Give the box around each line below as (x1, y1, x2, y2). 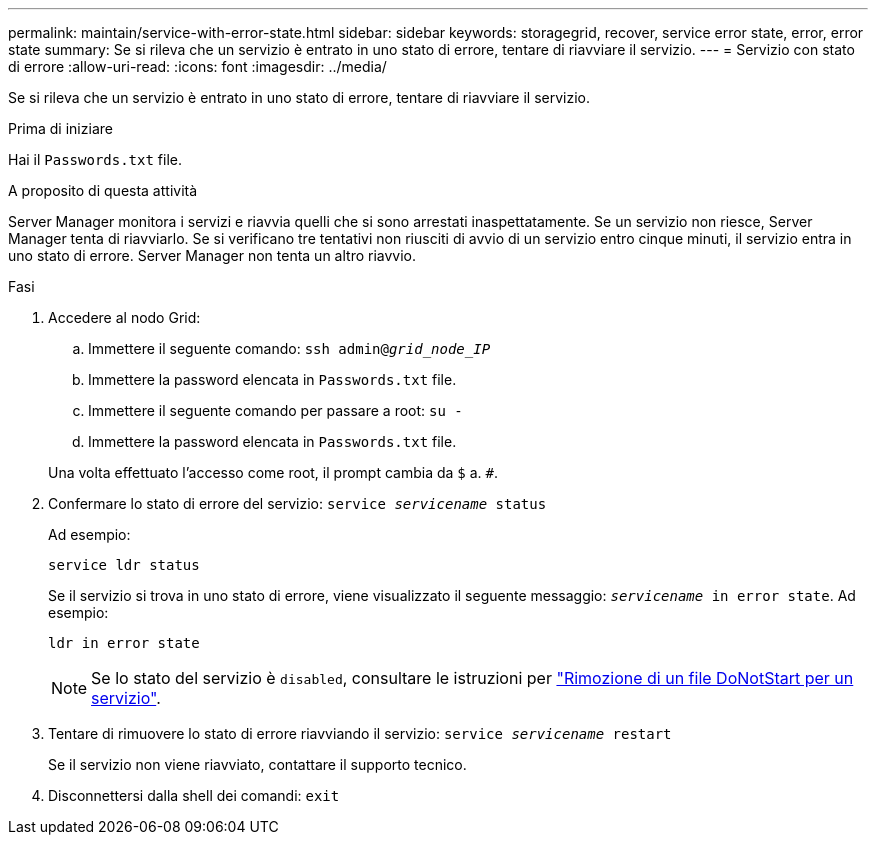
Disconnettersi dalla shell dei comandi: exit (48, 787, 340, 804)
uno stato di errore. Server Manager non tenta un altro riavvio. (8, 247, 417, 264)
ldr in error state (48, 635, 200, 651)
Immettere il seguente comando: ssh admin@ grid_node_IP (88, 340, 491, 357)
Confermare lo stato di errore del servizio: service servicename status (48, 495, 547, 512)
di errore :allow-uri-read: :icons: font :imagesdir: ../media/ (8, 58, 387, 75)
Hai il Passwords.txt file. (8, 151, 182, 168)
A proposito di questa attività (8, 182, 198, 199)
